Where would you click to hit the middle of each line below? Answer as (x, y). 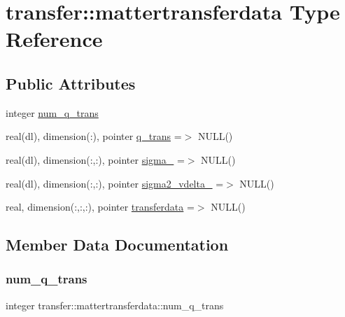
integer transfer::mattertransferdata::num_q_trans (115, 305)
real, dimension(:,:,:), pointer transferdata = (100, 207)
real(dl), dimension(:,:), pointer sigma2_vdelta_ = (115, 183)
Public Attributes (71, 83)
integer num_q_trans (52, 112)
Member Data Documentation (117, 245)
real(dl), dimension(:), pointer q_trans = (94, 136)
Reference (54, 39)
